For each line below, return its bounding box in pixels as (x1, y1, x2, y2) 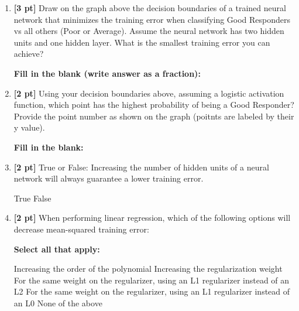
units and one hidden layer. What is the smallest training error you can (13, 36, 270, 48)
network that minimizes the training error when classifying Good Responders (13, 13, 291, 25)
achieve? (13, 47, 44, 60)
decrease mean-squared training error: (13, 223, 149, 235)
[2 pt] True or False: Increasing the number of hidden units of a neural (13, 160, 269, 173)
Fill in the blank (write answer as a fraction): (13, 67, 201, 79)
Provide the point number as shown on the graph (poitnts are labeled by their (13, 110, 294, 122)
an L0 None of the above (13, 296, 102, 309)
